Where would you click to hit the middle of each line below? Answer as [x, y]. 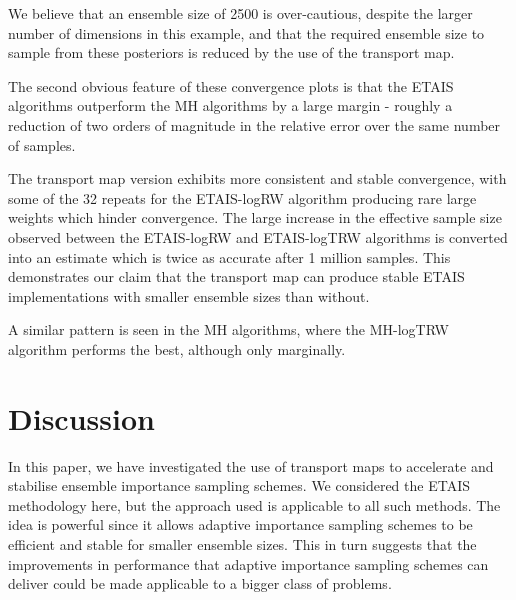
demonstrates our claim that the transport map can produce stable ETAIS [236, 276]
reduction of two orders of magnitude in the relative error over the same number [254, 124]
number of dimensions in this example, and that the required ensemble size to [246, 32]
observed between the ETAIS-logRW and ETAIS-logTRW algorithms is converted [258, 236]
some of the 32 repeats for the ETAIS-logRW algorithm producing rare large [242, 197]
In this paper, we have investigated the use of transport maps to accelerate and [251, 465]
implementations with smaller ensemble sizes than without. [189, 295]
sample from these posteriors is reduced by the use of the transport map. [231, 52]
